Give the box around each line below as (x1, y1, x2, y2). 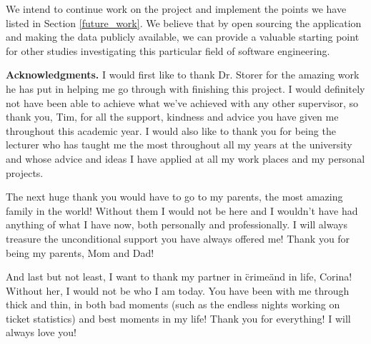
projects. (6, 165, 44, 180)
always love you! (6, 325, 76, 340)
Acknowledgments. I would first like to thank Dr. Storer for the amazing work (6, 67, 360, 82)
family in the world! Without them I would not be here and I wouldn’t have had (6, 203, 358, 218)
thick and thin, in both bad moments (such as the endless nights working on (6, 297, 340, 312)
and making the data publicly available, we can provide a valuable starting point (6, 29, 360, 44)
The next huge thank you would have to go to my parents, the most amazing (6, 189, 343, 204)
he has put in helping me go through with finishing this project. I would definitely (6, 81, 365, 96)
